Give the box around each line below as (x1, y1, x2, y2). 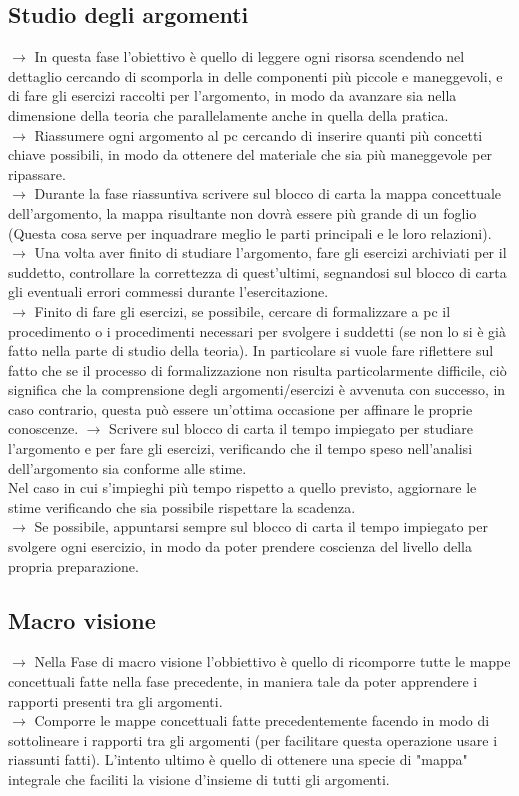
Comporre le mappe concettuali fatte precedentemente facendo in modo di (34, 710, 490, 731)
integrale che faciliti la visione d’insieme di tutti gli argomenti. (8, 769, 390, 789)
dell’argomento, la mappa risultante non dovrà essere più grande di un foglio (8, 202, 477, 223)
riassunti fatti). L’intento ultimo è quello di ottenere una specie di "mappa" (8, 749, 468, 770)
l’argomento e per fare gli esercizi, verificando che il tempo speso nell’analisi (8, 438, 473, 459)
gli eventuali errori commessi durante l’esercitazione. (8, 281, 329, 302)
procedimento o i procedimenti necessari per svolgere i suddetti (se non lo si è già (8, 320, 506, 341)
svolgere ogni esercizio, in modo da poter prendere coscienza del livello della (8, 536, 472, 557)
